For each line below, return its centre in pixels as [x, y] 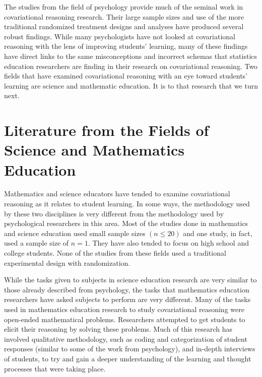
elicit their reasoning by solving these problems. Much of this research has [118, 329]
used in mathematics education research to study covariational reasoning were [124, 309]
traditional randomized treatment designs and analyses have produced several [124, 26]
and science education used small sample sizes [75, 233]
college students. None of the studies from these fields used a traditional [115, 253]
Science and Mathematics [94, 150]
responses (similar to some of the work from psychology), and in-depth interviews [130, 349]
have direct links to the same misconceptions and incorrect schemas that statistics [131, 56]
